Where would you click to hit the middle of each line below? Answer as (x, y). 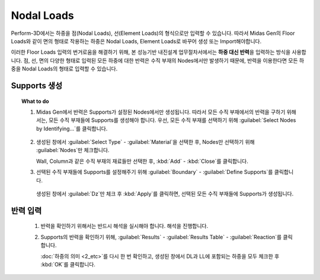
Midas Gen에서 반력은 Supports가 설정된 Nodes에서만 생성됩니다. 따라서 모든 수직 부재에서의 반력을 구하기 (161, 112)
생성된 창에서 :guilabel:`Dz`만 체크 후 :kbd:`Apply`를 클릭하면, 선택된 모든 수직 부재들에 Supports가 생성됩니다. (165, 194)
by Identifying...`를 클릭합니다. (72, 128)
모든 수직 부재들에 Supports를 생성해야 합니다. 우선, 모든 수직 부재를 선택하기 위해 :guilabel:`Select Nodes (172, 120)
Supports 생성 (37, 86)
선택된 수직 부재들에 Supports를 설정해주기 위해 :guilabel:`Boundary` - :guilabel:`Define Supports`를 (155, 172)
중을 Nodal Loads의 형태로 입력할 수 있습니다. (64, 69)
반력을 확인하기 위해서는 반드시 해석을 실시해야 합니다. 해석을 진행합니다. (124, 226)
